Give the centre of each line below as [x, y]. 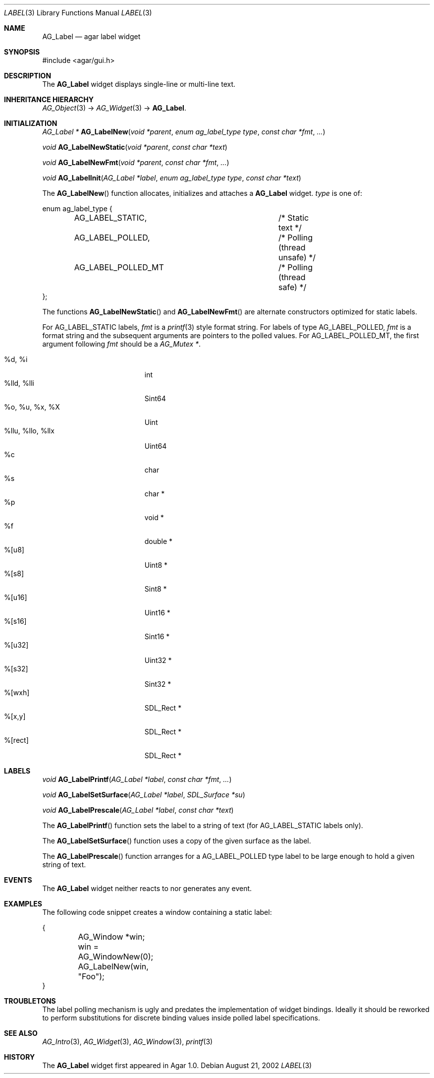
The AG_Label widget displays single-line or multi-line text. [139, 84]
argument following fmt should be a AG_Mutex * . [122, 344]
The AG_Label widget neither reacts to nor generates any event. [147, 888]
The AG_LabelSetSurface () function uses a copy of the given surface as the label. [177, 841]
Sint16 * [157, 636]
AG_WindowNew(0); [116, 957]
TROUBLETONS [30, 1001]
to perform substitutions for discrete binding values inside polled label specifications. [181, 1018]
